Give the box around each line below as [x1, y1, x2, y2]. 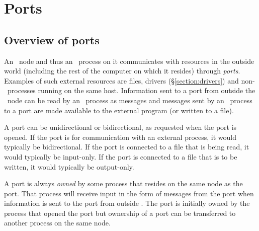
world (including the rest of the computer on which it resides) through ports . [4, 65, 240, 76]
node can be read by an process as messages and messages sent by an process [7, 95, 252, 105]
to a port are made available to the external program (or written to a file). [4, 105, 234, 115]
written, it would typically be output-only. [4, 161, 134, 172]
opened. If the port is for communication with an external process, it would [4, 131, 237, 142]
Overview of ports [4, 32, 100, 47]
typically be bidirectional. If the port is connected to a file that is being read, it [4, 141, 249, 152]
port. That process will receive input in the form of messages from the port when [4, 188, 254, 198]
